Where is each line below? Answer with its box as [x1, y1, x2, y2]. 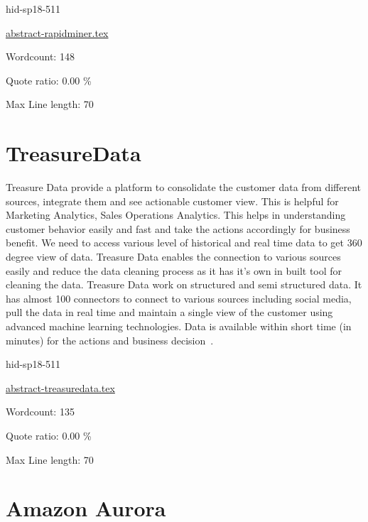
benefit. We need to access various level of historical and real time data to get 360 [6, 235, 362, 250]
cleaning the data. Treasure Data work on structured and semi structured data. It [6, 277, 362, 292]
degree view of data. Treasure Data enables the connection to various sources [6, 249, 341, 264]
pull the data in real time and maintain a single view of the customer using [6, 305, 333, 320]
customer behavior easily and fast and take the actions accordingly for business [6, 221, 350, 236]
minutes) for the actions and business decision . [6, 332, 214, 347]
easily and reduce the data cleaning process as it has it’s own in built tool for [6, 263, 342, 278]
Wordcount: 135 [6, 404, 75, 419]
